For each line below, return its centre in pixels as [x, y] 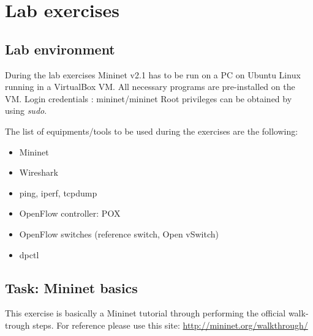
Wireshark [39, 172]
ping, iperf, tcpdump [58, 192]
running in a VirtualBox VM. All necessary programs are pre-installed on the [150, 87]
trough [17, 325]
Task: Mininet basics [71, 287]
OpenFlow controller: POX [70, 213]
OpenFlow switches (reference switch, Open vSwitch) [119, 233]
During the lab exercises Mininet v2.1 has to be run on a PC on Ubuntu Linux [153, 74]
